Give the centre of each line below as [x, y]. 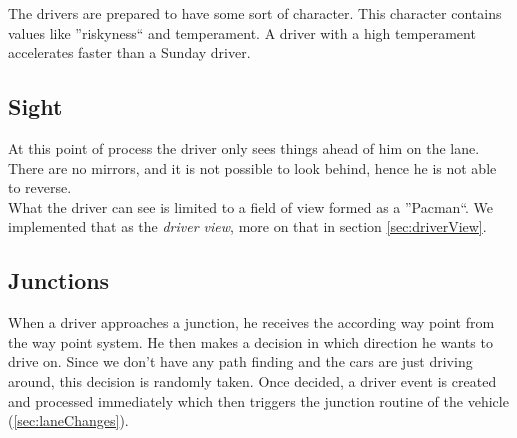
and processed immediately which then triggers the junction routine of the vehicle [258, 400]
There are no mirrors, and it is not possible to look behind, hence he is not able [252, 167]
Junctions [59, 280]
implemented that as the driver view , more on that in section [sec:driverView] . [247, 226]
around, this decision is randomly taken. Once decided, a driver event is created [252, 380]
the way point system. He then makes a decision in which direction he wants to [250, 341]
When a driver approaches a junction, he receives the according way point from [251, 322]
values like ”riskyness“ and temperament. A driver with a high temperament [242, 32]
